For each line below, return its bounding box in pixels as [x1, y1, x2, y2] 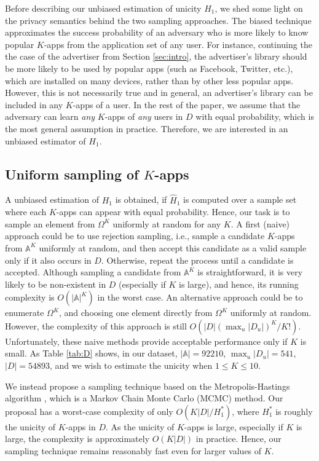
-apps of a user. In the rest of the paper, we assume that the [73, 98, 301, 111]
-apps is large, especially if [184, 420, 283, 433]
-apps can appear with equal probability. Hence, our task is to [56, 205, 290, 218]
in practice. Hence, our [195, 432, 282, 445]
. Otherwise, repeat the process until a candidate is [101, 253, 294, 266]
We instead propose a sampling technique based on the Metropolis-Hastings [5, 379, 290, 392]
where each [5, 205, 47, 218]
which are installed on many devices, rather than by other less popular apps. [5, 74, 294, 87]
